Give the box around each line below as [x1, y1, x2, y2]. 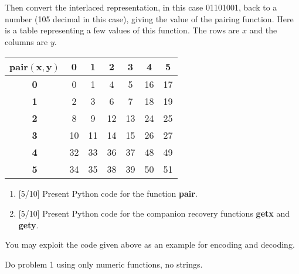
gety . [18, 218, 39, 231]
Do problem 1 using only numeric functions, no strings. [5, 258, 203, 270]
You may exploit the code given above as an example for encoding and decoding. [5, 238, 295, 251]
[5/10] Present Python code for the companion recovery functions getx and [18, 207, 290, 219]
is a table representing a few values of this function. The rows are [5, 24, 240, 36]
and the [249, 24, 277, 36]
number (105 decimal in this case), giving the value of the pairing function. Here [5, 12, 294, 25]
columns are [5, 35, 48, 47]
